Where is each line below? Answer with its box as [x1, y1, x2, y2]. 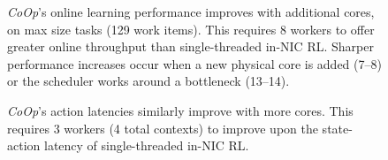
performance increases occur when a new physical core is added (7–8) [7, 54, 382, 72]
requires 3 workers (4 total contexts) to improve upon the [7, 118, 318, 137]
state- [322, 118, 353, 137]
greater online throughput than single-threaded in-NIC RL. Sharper [7, 37, 374, 56]
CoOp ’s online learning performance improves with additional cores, [7, 3, 375, 20]
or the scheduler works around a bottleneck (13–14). [7, 72, 290, 90]
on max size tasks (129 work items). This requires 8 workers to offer [7, 19, 375, 38]
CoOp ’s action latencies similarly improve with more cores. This [7, 101, 354, 119]
